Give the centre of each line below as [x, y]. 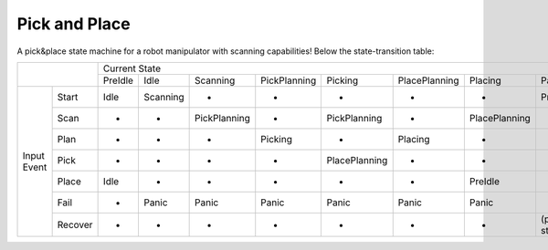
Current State [132, 68]
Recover [75, 224]
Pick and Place [74, 24]
